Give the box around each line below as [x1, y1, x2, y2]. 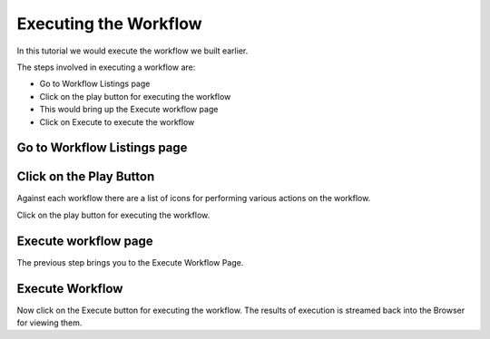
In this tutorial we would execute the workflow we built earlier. [16, 45, 249, 56]
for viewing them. [16, 317, 83, 328]
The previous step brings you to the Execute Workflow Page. [16, 257, 244, 267]
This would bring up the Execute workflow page [39, 104, 219, 115]
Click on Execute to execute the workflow [39, 116, 195, 127]
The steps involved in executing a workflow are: [16, 62, 196, 73]
